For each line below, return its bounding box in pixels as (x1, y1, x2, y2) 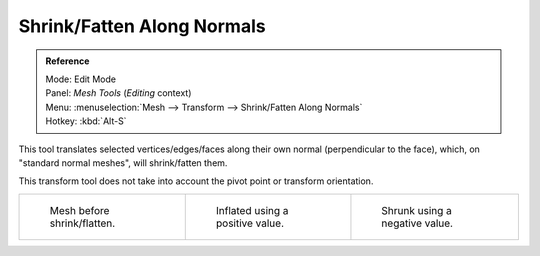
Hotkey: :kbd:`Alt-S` (45, 115, 127, 127)
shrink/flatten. (49, 216, 116, 230)
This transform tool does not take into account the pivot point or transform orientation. (18, 175, 374, 187)
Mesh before (49, 203, 110, 217)
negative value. (381, 216, 454, 230)
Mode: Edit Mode (45, 73, 117, 85)
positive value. (215, 216, 285, 230)
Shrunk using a (381, 203, 452, 217)
